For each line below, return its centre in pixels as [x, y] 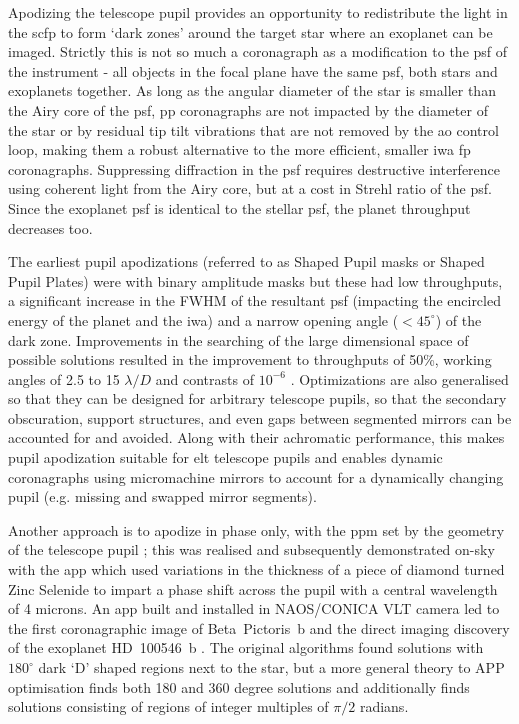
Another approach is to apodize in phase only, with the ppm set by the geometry [256, 529]
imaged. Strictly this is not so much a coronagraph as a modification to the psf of [258, 51]
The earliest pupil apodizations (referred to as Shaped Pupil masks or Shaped [246, 261]
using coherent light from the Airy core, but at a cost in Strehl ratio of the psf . [250, 188]
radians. [384, 706]
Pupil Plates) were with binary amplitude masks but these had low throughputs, [255, 280]
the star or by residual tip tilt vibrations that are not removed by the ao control [253, 129]
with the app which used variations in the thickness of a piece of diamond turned [256, 569]
